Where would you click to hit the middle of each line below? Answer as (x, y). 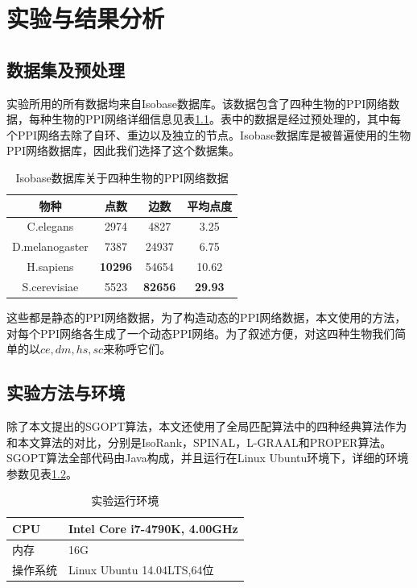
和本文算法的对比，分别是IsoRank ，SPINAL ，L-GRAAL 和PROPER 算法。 (199, 442)
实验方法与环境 (66, 392)
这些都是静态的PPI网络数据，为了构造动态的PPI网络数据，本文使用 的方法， (206, 317)
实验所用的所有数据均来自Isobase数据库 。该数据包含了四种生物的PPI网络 (198, 103)
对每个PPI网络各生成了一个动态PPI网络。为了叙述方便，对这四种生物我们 (201, 333)
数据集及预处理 (66, 69)
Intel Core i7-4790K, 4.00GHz (153, 528)
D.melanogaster (50, 246)
